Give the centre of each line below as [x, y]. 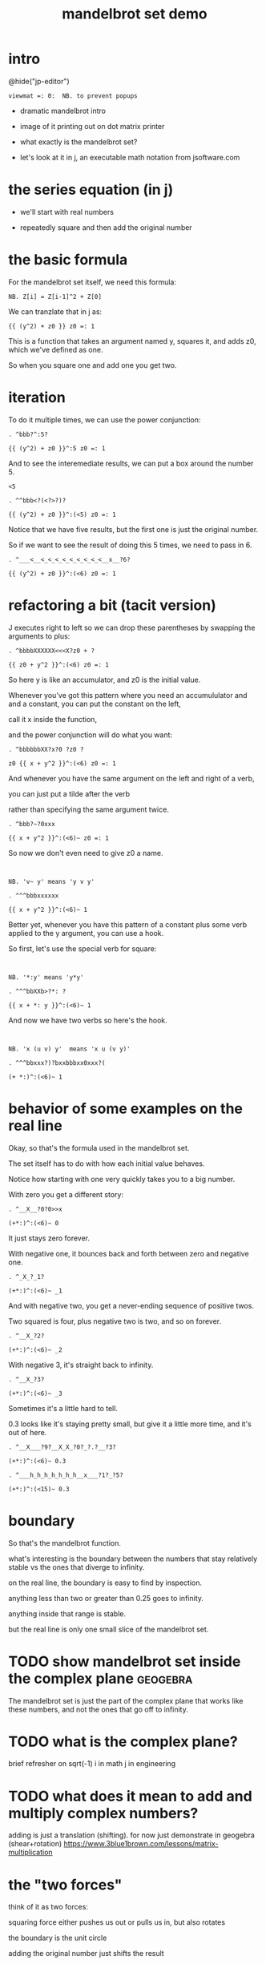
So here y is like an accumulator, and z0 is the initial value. [105, 680]
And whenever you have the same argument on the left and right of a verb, [131, 778]
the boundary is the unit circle [58, 1938]
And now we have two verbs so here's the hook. [88, 1020]
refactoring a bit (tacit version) [112, 605]
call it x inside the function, [53, 719]
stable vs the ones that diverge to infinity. [77, 1567]
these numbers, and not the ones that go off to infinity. [98, 1709]
